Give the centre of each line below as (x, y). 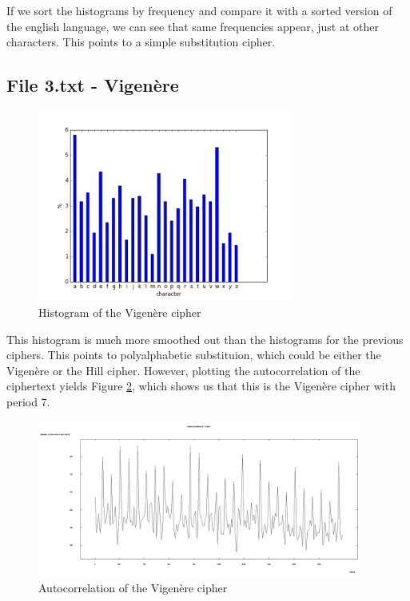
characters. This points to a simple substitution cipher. (141, 42)
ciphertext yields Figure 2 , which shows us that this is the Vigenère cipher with (201, 386)
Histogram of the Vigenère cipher (120, 312)
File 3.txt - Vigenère (93, 85)
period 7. (28, 402)
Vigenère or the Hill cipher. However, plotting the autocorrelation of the (183, 370)
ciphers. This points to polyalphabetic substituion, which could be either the (194, 355)
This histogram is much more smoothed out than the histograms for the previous (205, 339)
